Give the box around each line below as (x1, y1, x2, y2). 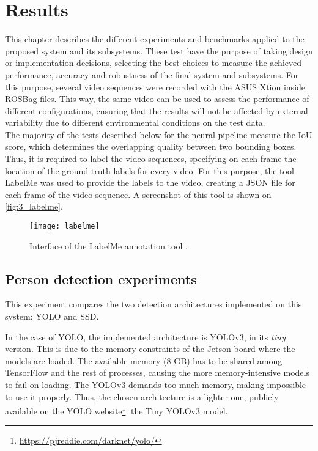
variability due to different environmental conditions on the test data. (5, 116, 265, 129)
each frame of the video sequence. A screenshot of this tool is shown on (5, 188, 272, 200)
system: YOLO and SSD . (5, 310, 99, 323)
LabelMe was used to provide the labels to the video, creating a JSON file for (5, 176, 295, 189)
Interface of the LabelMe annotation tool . (29, 239, 188, 252)
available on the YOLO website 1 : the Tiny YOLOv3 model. (5, 403, 228, 417)
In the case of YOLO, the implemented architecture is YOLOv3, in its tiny (5, 330, 286, 343)
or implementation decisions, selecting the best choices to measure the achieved (5, 56, 302, 69)
